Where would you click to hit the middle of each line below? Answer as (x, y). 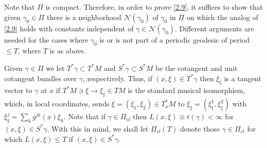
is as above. (68, 51)
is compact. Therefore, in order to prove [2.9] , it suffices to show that (154, 7)
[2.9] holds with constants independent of (69, 28)
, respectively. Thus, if (117, 78)
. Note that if (85, 116)
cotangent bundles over (40, 78)
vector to (18, 90)
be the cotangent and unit (196, 68)
